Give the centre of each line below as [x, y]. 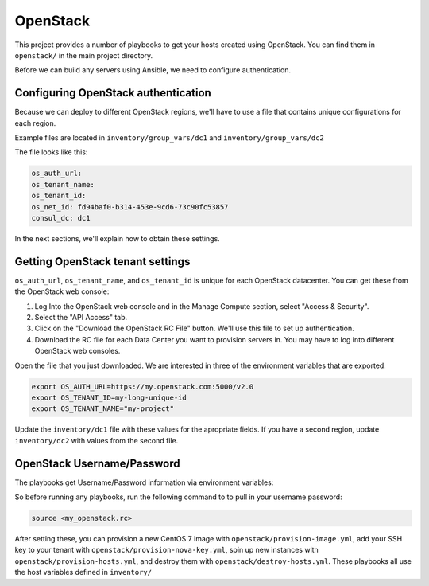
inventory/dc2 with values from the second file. [97, 440]
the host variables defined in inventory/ [83, 572]
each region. [35, 123]
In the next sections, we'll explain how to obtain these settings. [117, 238]
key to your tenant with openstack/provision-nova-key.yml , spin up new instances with [167, 550]
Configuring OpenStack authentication [113, 93]
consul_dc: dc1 [61, 218]
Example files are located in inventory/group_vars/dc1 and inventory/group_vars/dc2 [170, 138]
